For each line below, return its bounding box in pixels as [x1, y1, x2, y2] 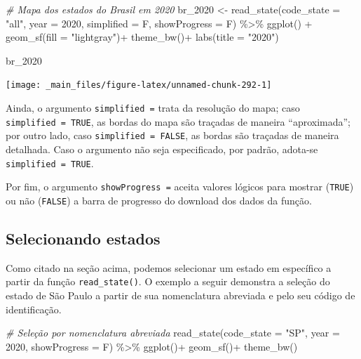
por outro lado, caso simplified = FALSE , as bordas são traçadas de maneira [6, 128, 339, 143]
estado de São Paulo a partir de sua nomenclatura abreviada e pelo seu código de [6, 288, 355, 303]
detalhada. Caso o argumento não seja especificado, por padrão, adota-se [6, 142, 318, 156]
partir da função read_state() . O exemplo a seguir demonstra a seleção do [6, 274, 330, 289]
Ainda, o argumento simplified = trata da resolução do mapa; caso [6, 100, 300, 115]
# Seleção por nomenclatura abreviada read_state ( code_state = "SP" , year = [6, 325, 340, 340]
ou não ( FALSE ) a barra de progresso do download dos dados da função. [6, 192, 312, 207]
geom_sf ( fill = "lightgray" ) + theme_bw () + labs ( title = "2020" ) [6, 30, 279, 44]
